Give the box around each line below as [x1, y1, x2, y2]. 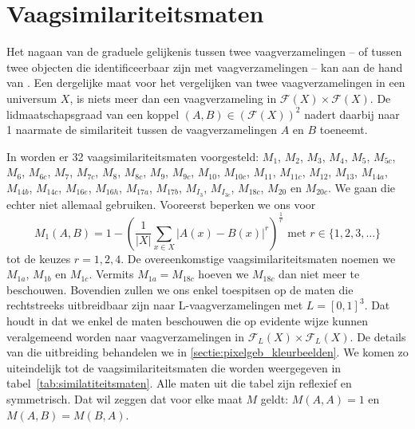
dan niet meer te [279, 266, 360, 282]
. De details [350, 328, 406, 344]
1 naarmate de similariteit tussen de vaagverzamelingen [6, 121, 278, 138]
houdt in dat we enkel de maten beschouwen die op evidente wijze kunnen [6, 313, 369, 329]
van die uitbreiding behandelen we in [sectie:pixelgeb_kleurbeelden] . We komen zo [6, 344, 409, 360]
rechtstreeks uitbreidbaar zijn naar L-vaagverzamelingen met [6, 297, 303, 313]
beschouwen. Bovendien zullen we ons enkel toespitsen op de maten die [6, 281, 354, 297]
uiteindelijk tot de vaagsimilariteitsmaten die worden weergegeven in [6, 359, 342, 376]
